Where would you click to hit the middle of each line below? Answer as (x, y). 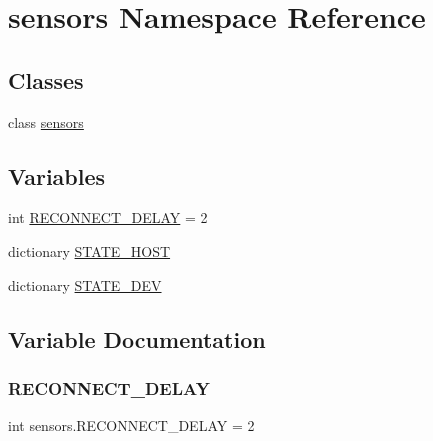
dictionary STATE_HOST (89, 250)
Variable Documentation (137, 338)
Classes (46, 79)
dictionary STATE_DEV (85, 284)
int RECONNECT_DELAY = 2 (108, 217)
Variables (57, 175)
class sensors (46, 121)
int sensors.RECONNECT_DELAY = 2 (131, 425)
